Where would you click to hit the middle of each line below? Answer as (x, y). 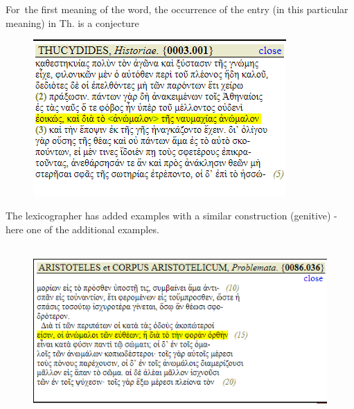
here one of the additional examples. (82, 229)
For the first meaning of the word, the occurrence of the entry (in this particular (177, 9)
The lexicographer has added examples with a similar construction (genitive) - (171, 216)
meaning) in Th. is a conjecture (72, 22)
